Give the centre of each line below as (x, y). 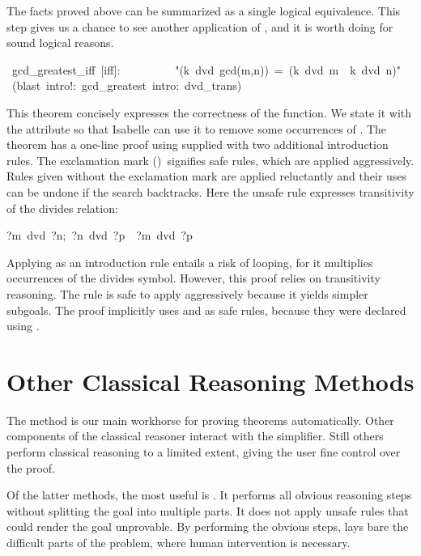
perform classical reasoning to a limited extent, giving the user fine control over (204, 452)
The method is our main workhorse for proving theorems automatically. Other (200, 420)
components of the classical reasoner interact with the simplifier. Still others (195, 436)
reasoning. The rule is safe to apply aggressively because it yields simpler (187, 293)
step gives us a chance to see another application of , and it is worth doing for (200, 26)
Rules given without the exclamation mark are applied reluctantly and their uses (207, 176)
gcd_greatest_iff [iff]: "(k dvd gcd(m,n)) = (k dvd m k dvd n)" (206, 69)
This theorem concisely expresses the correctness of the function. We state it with (209, 112)
